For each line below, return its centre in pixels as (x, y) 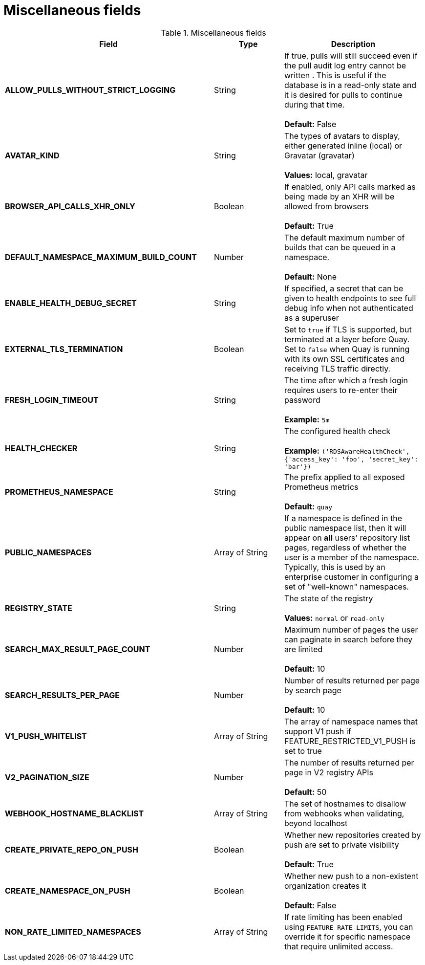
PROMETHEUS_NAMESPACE (59, 492)
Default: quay (308, 506)
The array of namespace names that (351, 721)
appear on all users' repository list (347, 537)
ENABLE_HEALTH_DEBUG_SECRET (71, 303)
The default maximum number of (344, 237)
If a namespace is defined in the (343, 518)
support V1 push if (318, 731)
